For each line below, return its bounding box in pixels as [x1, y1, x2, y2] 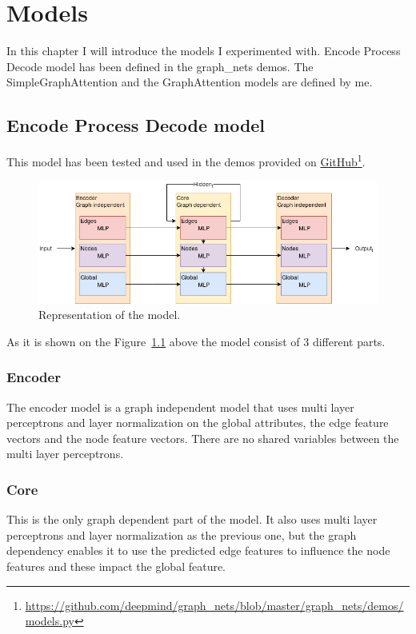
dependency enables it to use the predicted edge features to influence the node [6, 542, 390, 559]
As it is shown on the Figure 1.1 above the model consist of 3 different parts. [6, 333, 386, 349]
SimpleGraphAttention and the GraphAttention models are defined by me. [6, 74, 373, 90]
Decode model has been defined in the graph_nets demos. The [6, 58, 314, 74]
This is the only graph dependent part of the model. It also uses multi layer [6, 511, 378, 528]
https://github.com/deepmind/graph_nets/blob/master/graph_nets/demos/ [25, 596, 404, 613]
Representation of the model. [38, 306, 181, 323]
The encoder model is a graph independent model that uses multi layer [6, 398, 354, 415]
